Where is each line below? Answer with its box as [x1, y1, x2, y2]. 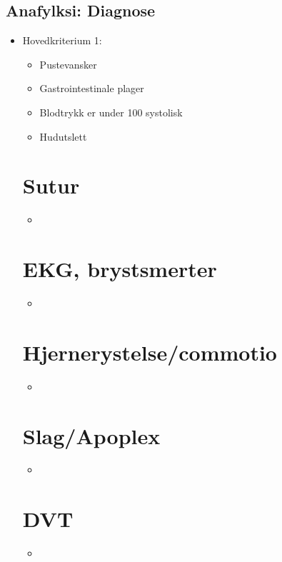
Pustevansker [39, 56, 97, 71]
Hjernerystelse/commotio [22, 337, 277, 366]
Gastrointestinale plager [39, 81, 144, 96]
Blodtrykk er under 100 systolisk [39, 104, 183, 119]
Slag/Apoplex [22, 421, 161, 450]
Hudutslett [39, 129, 87, 144]
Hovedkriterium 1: [22, 33, 102, 48]
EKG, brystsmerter [22, 254, 217, 283]
